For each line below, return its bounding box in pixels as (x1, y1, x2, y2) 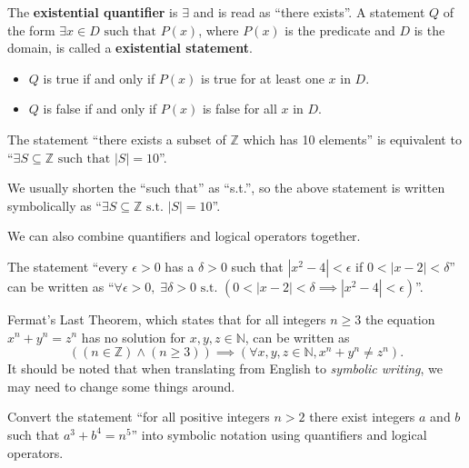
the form (7, 20, 55, 39)
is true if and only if (43, 68, 155, 87)
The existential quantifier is (7, 3, 178, 21)
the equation (364, 309, 435, 328)
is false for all (202, 99, 277, 118)
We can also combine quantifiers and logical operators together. (7, 226, 361, 245)
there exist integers (309, 407, 415, 426)
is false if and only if (43, 99, 157, 118)
